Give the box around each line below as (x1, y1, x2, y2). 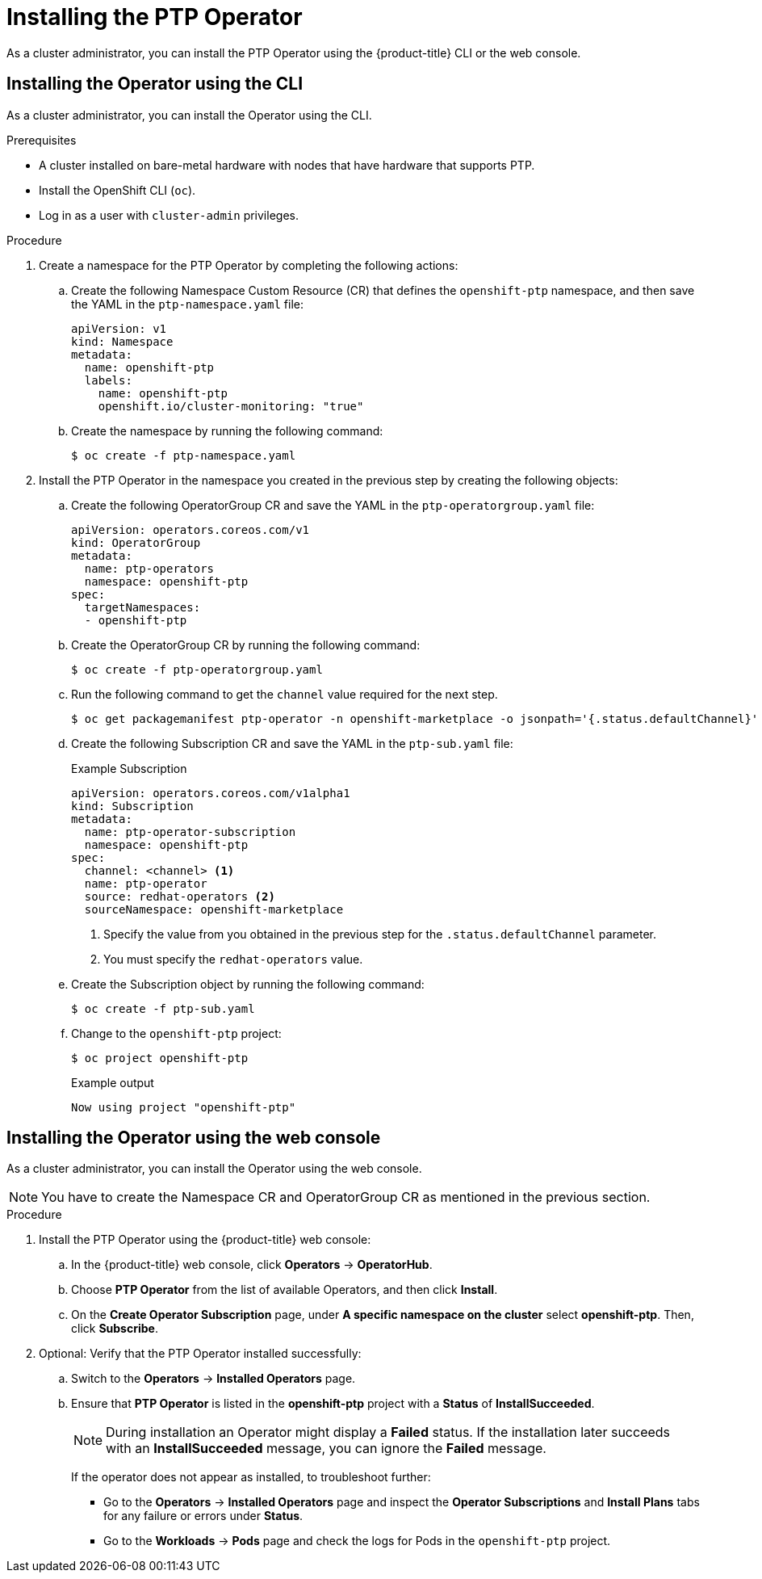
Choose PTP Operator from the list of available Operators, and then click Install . (71, 1283, 498, 1297)
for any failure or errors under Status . (103, 1509, 304, 1523)
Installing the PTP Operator (6, 3, 303, 31)
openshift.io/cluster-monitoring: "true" (98, 399, 364, 413)
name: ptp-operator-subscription (84, 825, 296, 838)
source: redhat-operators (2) (84, 889, 275, 903)
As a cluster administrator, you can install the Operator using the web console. (6, 1161, 422, 1176)
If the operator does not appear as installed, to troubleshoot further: (71, 1470, 431, 1485)
